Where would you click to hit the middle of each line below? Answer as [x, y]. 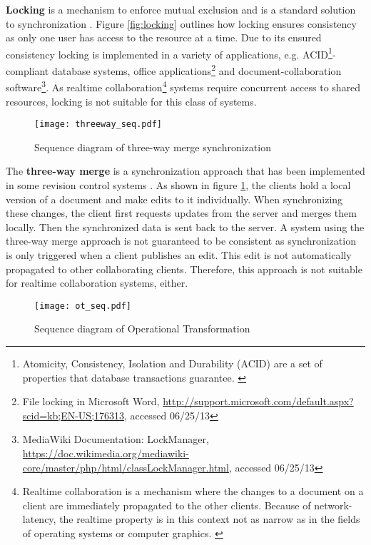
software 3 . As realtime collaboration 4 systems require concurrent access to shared [183, 86]
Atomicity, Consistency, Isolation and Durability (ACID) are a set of [172, 363]
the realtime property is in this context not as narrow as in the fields [210, 519]
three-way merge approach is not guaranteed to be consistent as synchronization [181, 241]
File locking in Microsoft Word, [91, 401]
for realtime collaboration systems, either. [97, 283]
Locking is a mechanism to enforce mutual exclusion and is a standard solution [181, 9]
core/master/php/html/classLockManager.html [126, 467]
